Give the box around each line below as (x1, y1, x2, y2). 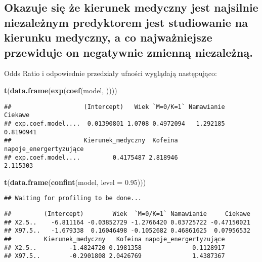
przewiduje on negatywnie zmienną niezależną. (4, 44, 253, 60)
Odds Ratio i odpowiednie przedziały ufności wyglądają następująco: (4, 68, 217, 79)
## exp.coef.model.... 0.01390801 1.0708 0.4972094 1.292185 (4, 120, 225, 127)
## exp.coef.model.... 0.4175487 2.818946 (4, 154, 178, 161)
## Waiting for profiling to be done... (4, 195, 142, 202)
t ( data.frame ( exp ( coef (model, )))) (4, 85, 117, 95)
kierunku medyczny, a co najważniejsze (4, 29, 212, 45)
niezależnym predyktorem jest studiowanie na (4, 14, 248, 30)
